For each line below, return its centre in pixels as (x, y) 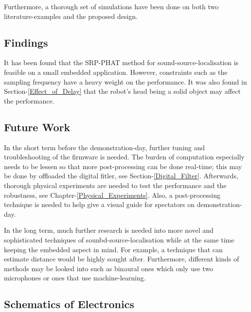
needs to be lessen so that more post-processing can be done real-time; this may (123, 166)
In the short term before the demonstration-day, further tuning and (105, 147)
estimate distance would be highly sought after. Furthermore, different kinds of (122, 259)
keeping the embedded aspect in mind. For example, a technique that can (113, 249)
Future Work (37, 127)
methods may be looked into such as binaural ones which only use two (109, 268)
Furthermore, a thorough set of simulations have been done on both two (111, 6)
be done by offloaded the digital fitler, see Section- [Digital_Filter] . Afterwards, (121, 176)
